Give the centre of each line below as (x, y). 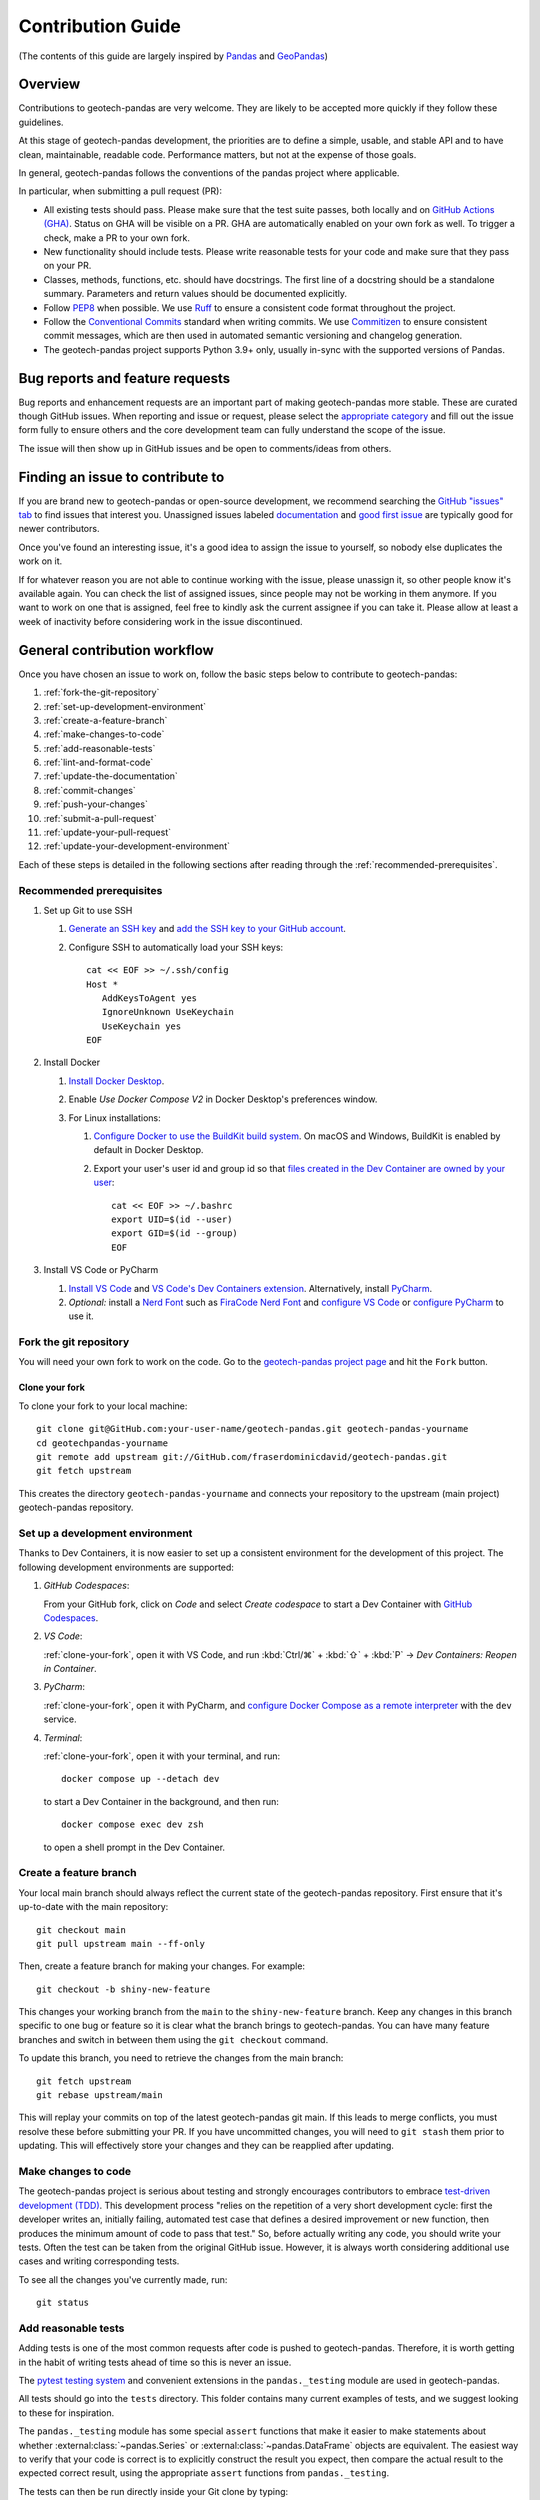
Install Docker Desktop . (116, 1081)
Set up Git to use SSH (88, 910)
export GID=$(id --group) (175, 1233)
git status (63, 2303)
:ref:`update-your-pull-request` (107, 832)
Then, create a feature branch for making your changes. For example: (161, 1966)
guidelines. (41, 122)
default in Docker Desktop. (148, 1150)
